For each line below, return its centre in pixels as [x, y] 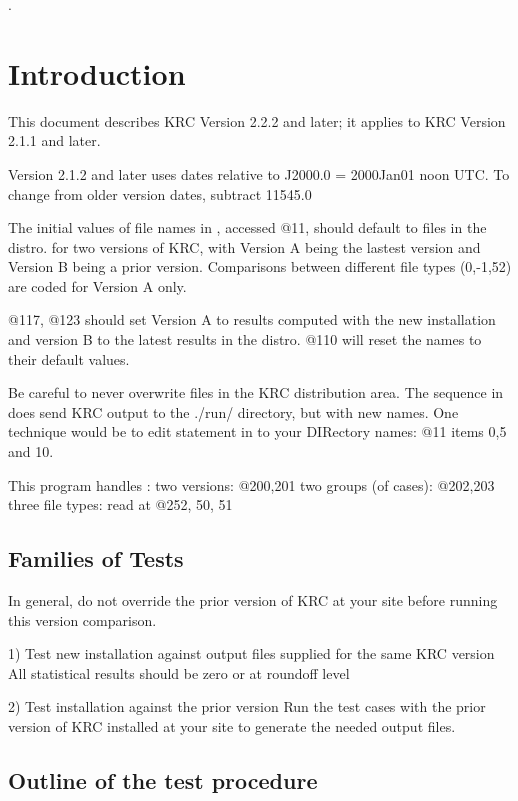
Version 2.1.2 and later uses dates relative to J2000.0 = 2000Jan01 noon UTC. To [259, 173]
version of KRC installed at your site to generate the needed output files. [232, 725]
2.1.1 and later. [54, 140]
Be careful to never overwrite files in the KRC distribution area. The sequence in [256, 392]
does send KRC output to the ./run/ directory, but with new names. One [233, 411]
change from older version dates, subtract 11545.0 [160, 193]
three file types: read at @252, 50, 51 [120, 504]
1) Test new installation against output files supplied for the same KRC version [251, 653]
